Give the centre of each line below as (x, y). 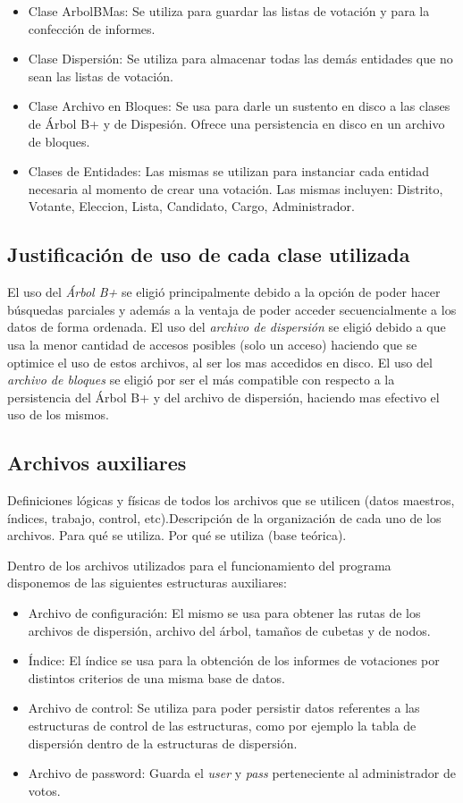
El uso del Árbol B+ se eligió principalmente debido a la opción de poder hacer (224, 292)
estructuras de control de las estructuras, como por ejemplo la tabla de (222, 726)
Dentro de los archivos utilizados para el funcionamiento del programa (199, 565)
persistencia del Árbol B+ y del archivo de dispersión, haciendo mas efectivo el (223, 397)
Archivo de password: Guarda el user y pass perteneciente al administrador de (242, 773)
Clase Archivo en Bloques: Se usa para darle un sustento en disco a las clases (239, 106)
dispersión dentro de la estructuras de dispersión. (163, 743)
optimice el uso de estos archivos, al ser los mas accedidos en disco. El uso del (220, 362)
